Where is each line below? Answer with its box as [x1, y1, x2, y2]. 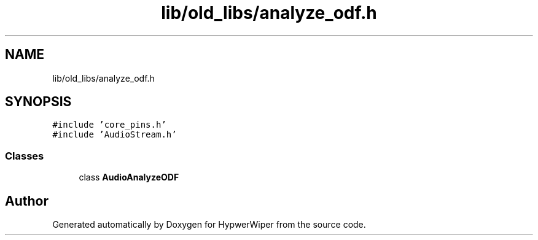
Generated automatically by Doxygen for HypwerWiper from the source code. [52, 219, 366, 230]
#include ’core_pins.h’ [52, 120, 166, 130]
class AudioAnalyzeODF [79, 172, 179, 183]
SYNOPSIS [5, 94, 72, 110]
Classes [5, 149, 44, 162]
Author [5, 193, 49, 209]
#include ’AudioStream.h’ [52, 130, 177, 140]
